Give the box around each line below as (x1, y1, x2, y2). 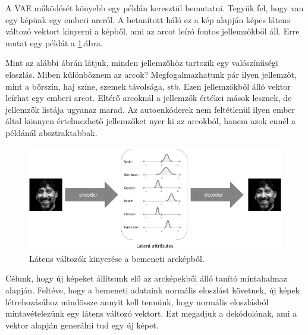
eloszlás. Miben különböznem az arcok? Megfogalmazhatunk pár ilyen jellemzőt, (5, 68, 297, 80)
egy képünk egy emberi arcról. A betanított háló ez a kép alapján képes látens (5, 13, 290, 26)
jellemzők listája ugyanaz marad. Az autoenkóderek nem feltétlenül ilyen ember (5, 103, 296, 115)
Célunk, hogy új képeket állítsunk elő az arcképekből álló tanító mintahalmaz (5, 272, 287, 285)
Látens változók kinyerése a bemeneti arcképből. (29, 252, 205, 264)
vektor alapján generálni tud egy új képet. (5, 318, 159, 331)
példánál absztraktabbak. (5, 126, 98, 138)
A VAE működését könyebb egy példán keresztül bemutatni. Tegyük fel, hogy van (5, 2, 304, 14)
